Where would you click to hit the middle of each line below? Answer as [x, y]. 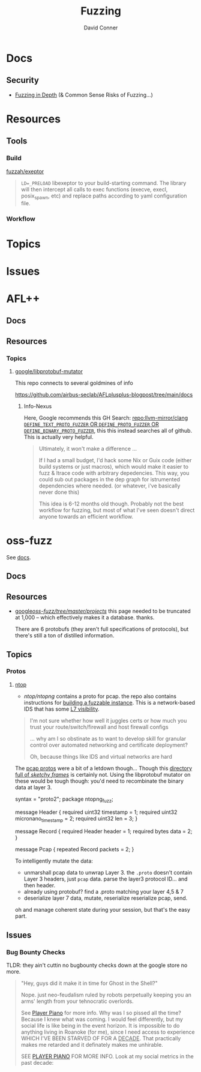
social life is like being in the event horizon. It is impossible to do [100, 1026]
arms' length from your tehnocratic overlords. [77, 1001]
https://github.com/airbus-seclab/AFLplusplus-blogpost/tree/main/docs [104, 394]
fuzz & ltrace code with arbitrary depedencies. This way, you [114, 473]
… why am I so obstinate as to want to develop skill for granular [108, 738]
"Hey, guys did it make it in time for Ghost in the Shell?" [89, 983]
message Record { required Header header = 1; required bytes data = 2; [103, 831]
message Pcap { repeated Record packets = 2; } [74, 849]
